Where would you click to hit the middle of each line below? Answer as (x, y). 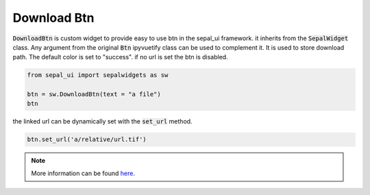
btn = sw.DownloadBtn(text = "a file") (94, 94)
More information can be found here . (83, 173)
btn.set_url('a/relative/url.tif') (87, 139)
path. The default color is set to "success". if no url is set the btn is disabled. (121, 57)
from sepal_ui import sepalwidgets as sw (98, 75)
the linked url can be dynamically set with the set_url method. (102, 121)
